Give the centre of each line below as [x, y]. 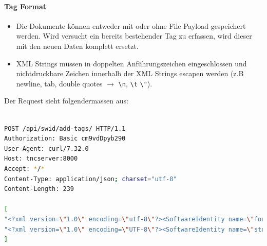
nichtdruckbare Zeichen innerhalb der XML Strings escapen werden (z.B [130, 73]
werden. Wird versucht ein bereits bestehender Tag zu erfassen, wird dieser [134, 36]
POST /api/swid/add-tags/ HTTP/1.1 [65, 128]
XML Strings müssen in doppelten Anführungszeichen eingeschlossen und [131, 63]
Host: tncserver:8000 [41, 159]
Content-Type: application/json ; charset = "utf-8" [91, 179]
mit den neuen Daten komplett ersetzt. [77, 46]
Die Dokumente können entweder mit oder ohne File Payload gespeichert [131, 25]
